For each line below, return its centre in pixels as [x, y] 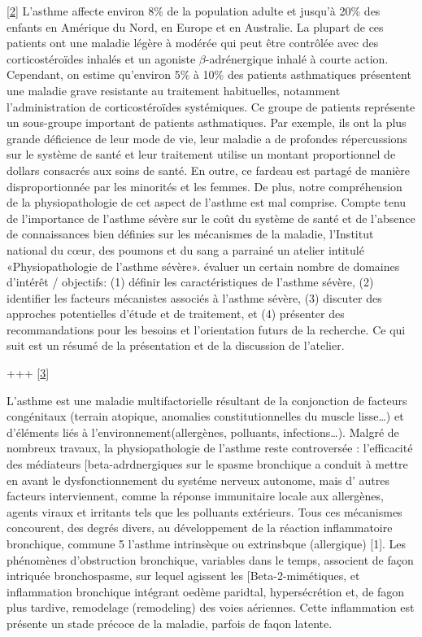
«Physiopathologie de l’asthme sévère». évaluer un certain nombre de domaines [203, 266]
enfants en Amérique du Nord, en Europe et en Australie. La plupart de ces [195, 26]
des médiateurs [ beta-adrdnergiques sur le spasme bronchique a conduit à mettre [207, 464]
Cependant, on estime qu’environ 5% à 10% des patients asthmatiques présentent [209, 74]
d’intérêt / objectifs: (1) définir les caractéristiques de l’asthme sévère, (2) [190, 282]
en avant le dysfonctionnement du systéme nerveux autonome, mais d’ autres [198, 480]
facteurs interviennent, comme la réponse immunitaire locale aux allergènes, [195, 496]
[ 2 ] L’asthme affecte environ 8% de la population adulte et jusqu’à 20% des [194, 11]
